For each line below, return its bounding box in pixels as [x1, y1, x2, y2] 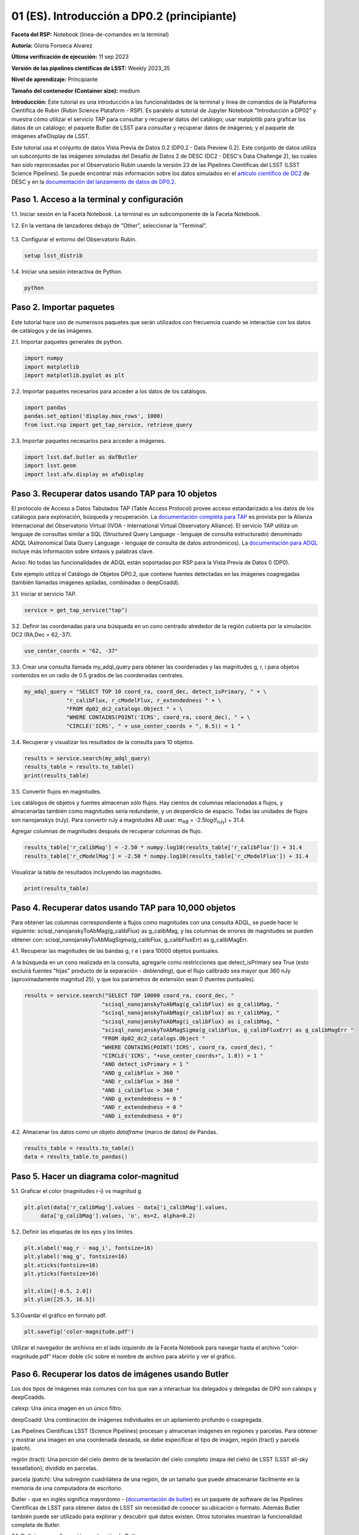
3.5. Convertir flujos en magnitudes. [11, 788, 102, 795]
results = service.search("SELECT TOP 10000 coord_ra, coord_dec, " [24, 992, 235, 999]
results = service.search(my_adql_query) [24, 755, 151, 761]
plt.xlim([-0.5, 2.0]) [24, 1287, 93, 1294]
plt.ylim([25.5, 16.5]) [24, 1296, 96, 1303]
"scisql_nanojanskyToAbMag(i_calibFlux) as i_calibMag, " [101, 1018, 280, 1025]
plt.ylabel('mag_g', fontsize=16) [24, 1253, 128, 1260]
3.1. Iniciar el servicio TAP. [11, 590, 77, 597]
